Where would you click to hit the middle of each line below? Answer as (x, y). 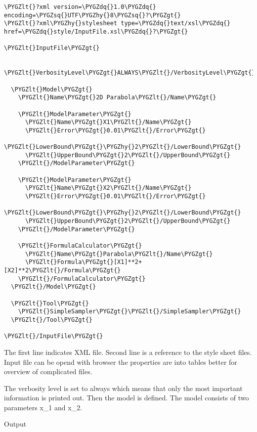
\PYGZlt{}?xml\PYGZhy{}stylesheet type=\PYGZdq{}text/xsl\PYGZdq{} (117, 23)
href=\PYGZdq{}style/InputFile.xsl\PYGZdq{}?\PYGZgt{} (96, 31)
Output (15, 424)
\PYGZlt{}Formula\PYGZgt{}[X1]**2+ (84, 262)
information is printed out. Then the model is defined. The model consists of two (127, 398)
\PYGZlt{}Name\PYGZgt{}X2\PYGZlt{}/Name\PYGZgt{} (108, 188)
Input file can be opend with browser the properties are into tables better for (121, 362)
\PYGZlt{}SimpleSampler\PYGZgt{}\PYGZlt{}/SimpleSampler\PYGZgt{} (129, 312)
